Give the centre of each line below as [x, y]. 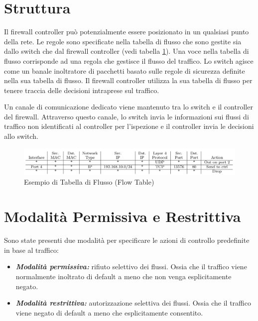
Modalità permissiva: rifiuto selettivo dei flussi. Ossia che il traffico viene [131, 267]
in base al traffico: [31, 250]
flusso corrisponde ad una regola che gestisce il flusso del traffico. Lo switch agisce [129, 60]
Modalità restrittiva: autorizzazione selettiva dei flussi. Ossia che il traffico [133, 303]
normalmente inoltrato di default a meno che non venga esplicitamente [124, 276]
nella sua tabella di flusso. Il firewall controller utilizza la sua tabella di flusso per [128, 80]
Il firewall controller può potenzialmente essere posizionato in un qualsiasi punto [127, 32]
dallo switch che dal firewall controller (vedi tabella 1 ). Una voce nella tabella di [127, 51]
